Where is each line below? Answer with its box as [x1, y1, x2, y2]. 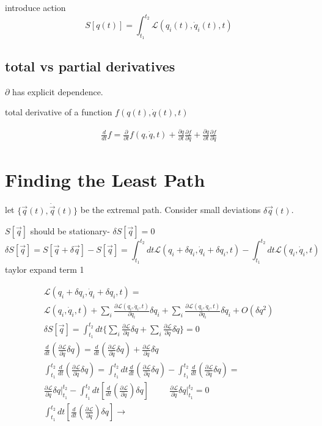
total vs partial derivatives [5, 56, 175, 75]
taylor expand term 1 [5, 263, 84, 276]
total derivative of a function [5, 106, 112, 118]
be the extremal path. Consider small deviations [80, 203, 261, 216]
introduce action [5, 1, 66, 13]
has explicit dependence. [12, 85, 103, 98]
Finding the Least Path [5, 167, 205, 192]
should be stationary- [30, 224, 110, 237]
